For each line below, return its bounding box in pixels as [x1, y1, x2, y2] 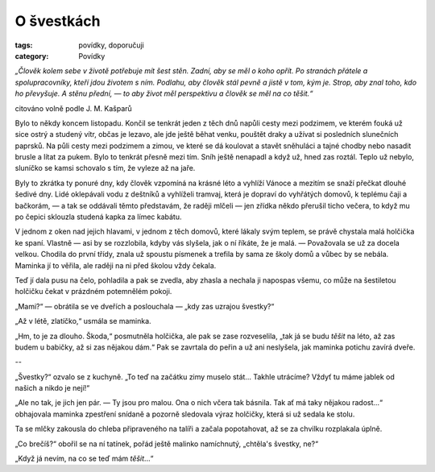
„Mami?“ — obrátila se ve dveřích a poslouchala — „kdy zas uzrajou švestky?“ [14, 301, 275, 311]
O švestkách [14, 12, 101, 30]
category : [14, 51, 49, 60]
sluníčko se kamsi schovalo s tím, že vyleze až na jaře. [14, 164, 196, 173]
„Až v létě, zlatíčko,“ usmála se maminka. [14, 317, 152, 326]
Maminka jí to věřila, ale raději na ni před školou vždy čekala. [14, 260, 217, 270]
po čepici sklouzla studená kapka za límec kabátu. [14, 212, 182, 222]
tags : [14, 40, 33, 50]
